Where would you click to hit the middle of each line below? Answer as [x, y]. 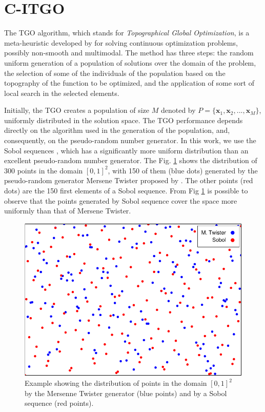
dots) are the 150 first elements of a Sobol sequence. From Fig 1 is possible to [126, 191]
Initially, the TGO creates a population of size [77, 110]
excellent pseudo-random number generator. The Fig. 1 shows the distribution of [131, 160]
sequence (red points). [59, 403]
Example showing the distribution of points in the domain [116, 383]
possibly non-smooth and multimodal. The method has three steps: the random [129, 53]
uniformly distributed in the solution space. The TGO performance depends [124, 120]
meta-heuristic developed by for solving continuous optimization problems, [121, 42]
